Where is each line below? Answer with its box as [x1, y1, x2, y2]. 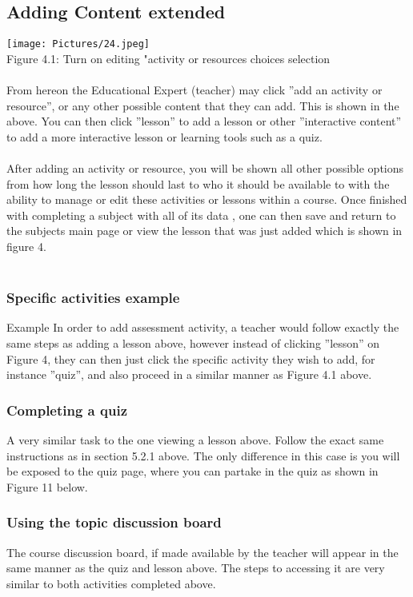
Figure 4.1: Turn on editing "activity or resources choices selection [6, 50, 331, 66]
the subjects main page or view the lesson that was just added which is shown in [6, 222, 403, 239]
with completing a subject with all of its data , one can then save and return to [6, 206, 396, 223]
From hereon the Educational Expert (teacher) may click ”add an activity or [6, 82, 383, 98]
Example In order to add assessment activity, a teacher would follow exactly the [6, 319, 399, 336]
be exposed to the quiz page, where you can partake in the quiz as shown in [6, 463, 379, 480]
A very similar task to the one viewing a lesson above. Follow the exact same [6, 431, 384, 448]
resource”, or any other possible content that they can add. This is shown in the [6, 97, 399, 113]
